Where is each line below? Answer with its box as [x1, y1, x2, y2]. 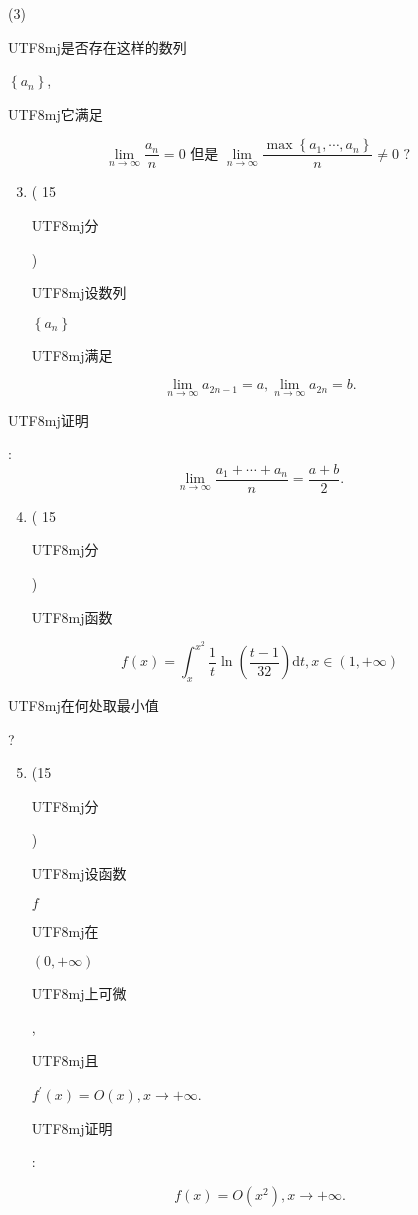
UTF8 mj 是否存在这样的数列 [8, 36, 187, 57]
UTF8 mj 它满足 [8, 103, 103, 124]
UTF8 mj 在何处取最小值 [8, 695, 159, 716]
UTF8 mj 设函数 [31, 863, 127, 884]
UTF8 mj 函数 [31, 606, 113, 627]
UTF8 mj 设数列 [31, 282, 127, 303]
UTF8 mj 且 [31, 1050, 99, 1071]
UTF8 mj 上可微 [31, 983, 127, 1004]
